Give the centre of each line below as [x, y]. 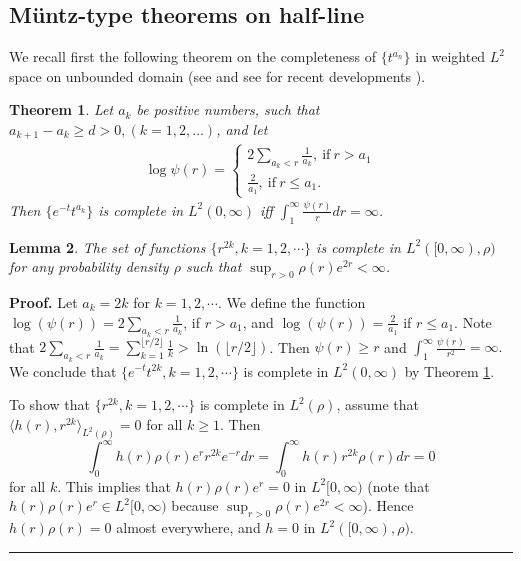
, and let [242, 128]
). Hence [388, 505]
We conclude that [63, 370]
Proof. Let [43, 302]
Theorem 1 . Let [61, 109]
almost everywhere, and [188, 527]
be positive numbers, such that [228, 109]
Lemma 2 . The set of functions [107, 246]
